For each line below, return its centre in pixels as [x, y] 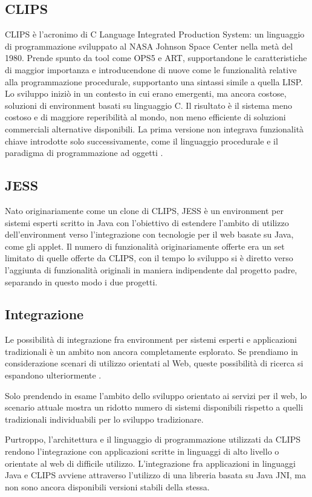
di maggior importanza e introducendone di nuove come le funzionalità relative [151, 69]
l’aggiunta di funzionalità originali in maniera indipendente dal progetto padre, [151, 269]
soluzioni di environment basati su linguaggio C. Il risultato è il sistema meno [148, 105]
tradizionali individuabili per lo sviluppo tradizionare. [104, 419]
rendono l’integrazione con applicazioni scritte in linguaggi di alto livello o [142, 451]
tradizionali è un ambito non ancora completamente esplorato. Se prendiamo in [151, 351]
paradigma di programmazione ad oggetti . [84, 153]
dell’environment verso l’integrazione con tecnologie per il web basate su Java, [149, 234]
